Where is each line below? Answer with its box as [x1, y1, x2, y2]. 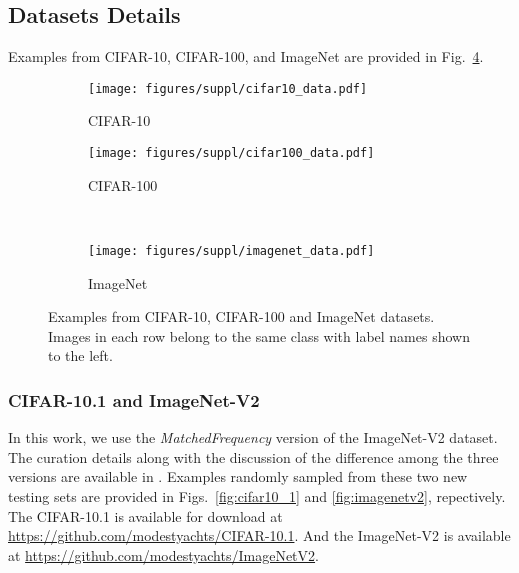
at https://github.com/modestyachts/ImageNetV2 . [8, 544, 319, 565]
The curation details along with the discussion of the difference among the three [8, 446, 499, 467]
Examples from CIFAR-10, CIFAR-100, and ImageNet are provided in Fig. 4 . [8, 46, 484, 67]
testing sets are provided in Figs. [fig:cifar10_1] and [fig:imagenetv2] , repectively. [8, 485, 506, 506]
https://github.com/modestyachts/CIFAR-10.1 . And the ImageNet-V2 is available [8, 525, 511, 546]
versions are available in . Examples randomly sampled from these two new [8, 466, 468, 487]
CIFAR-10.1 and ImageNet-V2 [8, 387, 260, 412]
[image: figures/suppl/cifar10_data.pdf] [88, 81, 368, 96]
